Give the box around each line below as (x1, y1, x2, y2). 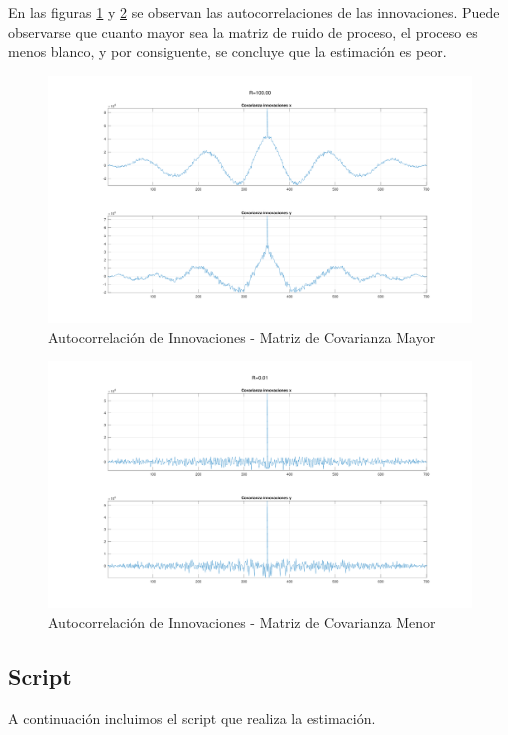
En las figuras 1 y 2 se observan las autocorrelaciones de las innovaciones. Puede (8, 2, 500, 22)
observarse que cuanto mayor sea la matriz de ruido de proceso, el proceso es (8, 21, 478, 42)
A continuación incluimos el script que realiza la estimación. (8, 707, 376, 728)
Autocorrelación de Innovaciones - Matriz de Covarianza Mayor (48, 326, 436, 347)
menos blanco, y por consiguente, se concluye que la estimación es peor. (8, 41, 447, 62)
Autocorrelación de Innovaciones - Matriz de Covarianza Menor (48, 611, 436, 632)
